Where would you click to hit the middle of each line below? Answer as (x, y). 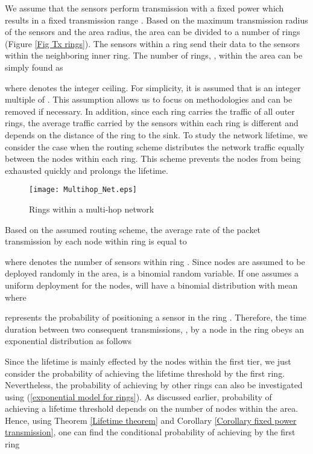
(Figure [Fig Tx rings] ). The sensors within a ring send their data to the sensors (152, 43)
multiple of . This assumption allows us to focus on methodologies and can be (149, 99)
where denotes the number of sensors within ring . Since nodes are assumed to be (155, 261)
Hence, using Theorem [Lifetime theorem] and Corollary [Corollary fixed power (151, 420)
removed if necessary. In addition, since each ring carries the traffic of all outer (150, 111)
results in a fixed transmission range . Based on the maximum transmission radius (156, 20)
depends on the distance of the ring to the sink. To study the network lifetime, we (156, 134)
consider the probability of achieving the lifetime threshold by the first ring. (145, 373)
